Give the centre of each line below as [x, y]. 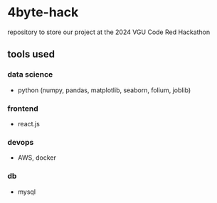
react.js [29, 124]
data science [30, 75]
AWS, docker [37, 158]
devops [21, 142]
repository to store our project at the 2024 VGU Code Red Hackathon [109, 32]
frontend [23, 109]
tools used [31, 54]
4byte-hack [43, 12]
